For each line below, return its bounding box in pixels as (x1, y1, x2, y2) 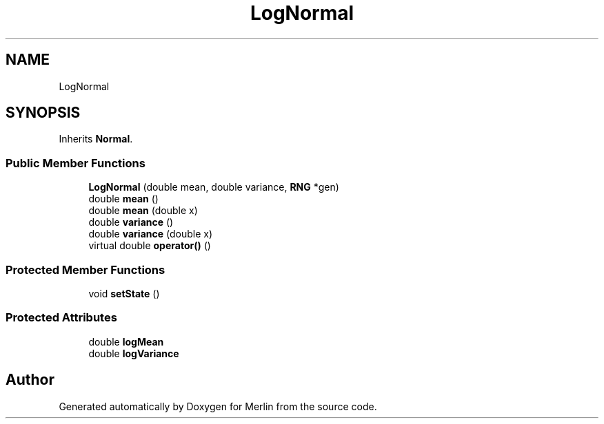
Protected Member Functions (6, 262, 165, 277)
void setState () (88, 287, 160, 299)
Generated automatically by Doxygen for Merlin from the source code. (59, 400, 377, 412)
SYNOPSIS (6, 104, 81, 122)
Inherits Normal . (59, 133, 133, 145)
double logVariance (88, 347, 179, 359)
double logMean (88, 335, 164, 348)
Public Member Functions (6, 156, 145, 170)
